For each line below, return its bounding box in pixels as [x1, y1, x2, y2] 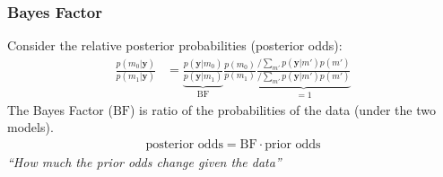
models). [7, 118, 54, 137]
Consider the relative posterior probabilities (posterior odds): [7, 36, 343, 55]
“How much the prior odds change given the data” [7, 152, 282, 171]
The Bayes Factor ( [7, 100, 113, 119]
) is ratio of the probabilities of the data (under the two [130, 100, 436, 119]
